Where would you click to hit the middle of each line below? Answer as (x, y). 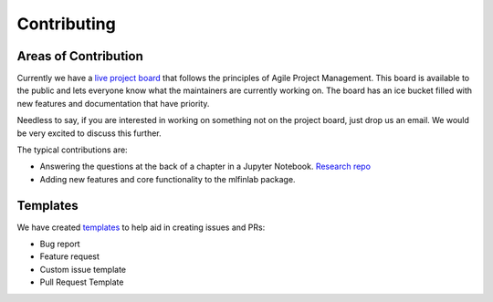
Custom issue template (83, 269)
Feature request (70, 256)
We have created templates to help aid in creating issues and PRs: (141, 227)
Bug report (60, 244)
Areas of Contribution (80, 56)
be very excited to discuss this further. (89, 133)
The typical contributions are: (72, 150)
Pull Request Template (82, 282)
